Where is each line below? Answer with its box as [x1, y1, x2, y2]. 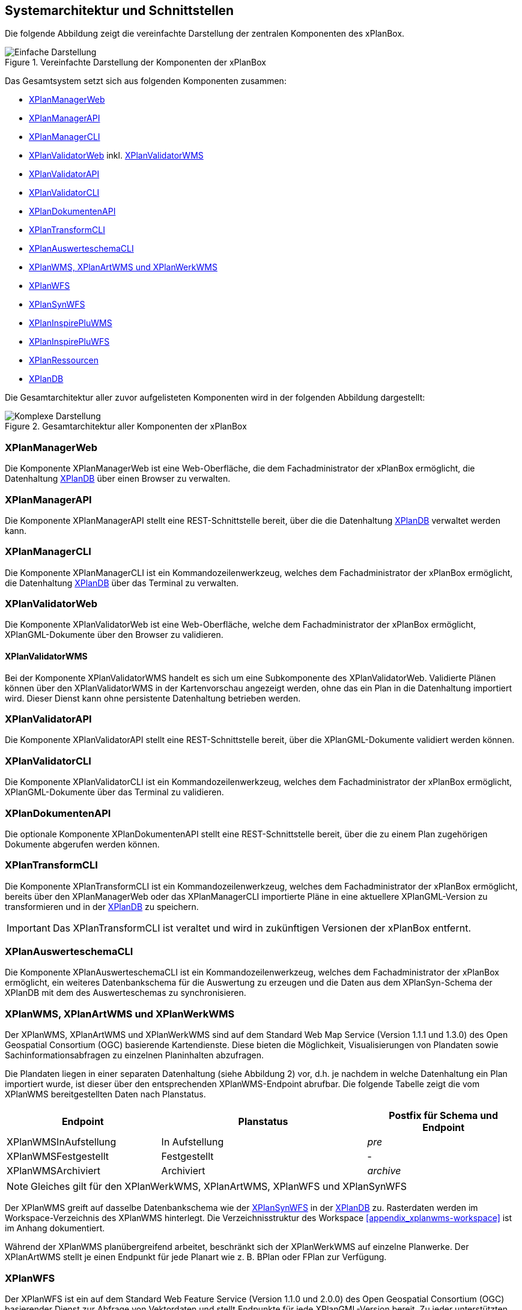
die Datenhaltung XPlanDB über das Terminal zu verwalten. [5, 577, 239, 588]
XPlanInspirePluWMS [29, 318, 112, 329]
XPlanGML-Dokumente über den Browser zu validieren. [5, 629, 223, 640]
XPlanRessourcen [29, 355, 99, 366]
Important [7, 921, 50, 934]
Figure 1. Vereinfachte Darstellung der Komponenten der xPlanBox [5, 57, 266, 68]
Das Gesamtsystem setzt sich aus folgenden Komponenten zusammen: [5, 76, 287, 86]
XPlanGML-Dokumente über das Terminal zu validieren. [5, 787, 224, 798]
